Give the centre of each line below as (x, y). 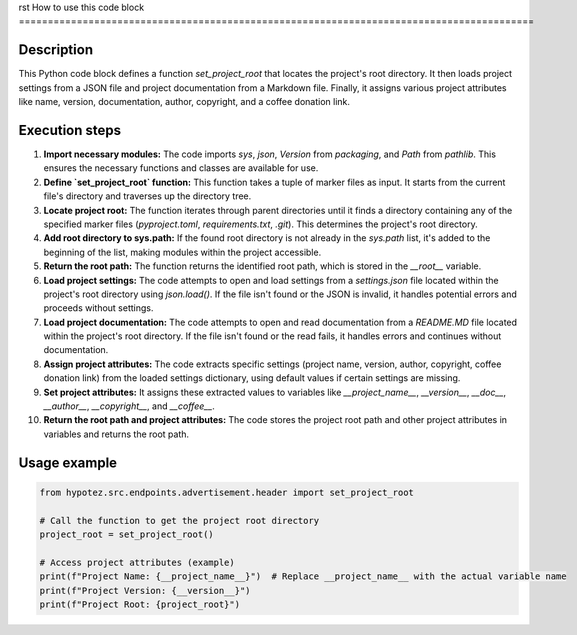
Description (56, 50)
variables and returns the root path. (116, 434)
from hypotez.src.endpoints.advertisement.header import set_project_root (227, 492)
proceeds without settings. (98, 308)
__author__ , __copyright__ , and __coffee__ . (129, 406)
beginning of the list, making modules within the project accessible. (182, 252)
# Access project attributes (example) (137, 562)
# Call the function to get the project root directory (179, 520)
